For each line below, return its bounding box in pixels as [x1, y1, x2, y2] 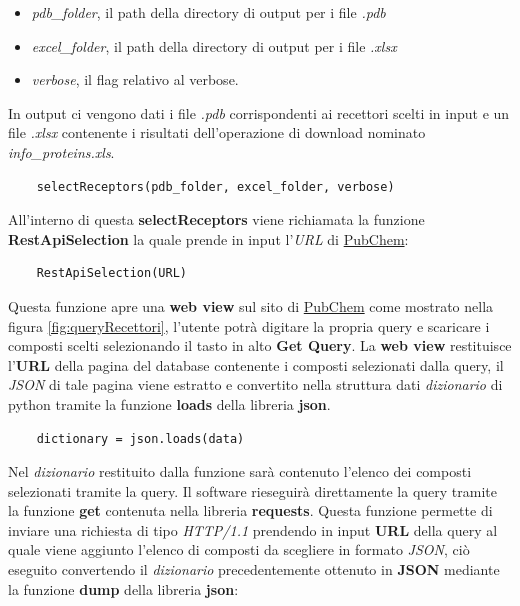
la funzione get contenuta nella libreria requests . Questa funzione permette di [8, 500, 493, 521]
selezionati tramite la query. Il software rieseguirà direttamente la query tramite [8, 480, 497, 501]
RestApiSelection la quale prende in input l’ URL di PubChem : [8, 228, 409, 249]
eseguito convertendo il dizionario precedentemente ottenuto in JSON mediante [8, 559, 500, 580]
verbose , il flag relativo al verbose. [31, 69, 239, 90]
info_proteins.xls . [8, 141, 115, 162]
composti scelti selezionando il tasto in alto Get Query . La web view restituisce [8, 335, 512, 356]
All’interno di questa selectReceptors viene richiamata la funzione [8, 209, 425, 230]
